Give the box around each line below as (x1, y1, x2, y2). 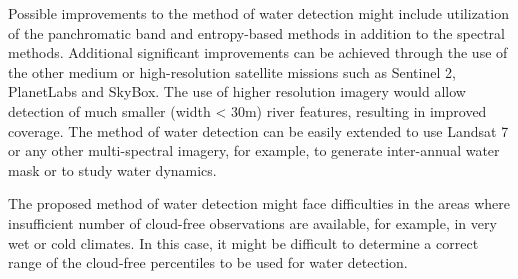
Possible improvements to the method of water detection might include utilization (8, 3, 509, 23)
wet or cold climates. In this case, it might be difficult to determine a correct (8, 232, 479, 253)
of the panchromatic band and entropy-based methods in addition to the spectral (8, 22, 505, 43)
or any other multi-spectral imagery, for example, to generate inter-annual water (8, 140, 500, 161)
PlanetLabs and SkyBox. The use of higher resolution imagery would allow (8, 81, 466, 102)
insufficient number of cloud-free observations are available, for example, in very (8, 212, 497, 233)
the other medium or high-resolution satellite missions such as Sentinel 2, (8, 61, 456, 82)
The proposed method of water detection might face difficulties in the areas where (8, 193, 511, 214)
